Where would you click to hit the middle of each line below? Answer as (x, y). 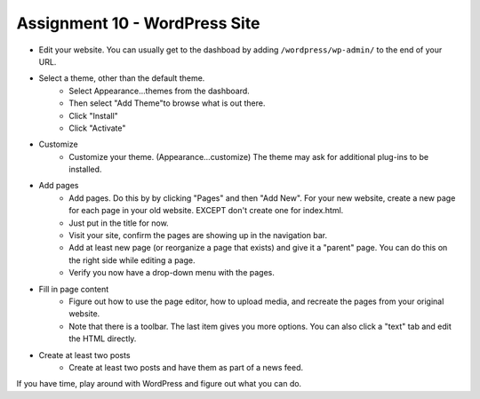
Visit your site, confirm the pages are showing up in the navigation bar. (198, 235)
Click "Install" (94, 116)
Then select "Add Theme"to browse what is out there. (167, 103)
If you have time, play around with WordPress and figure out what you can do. (159, 384)
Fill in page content (74, 289)
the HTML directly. (103, 339)
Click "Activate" (97, 128)
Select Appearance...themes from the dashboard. (160, 91)
